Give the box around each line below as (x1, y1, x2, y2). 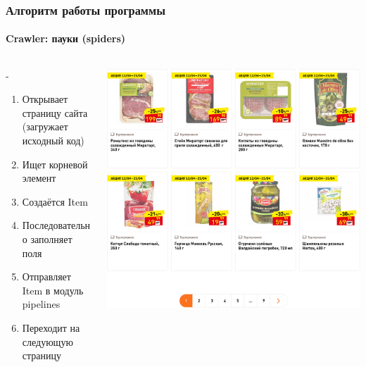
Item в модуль (22, 282, 84, 297)
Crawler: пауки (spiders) (6, 31, 126, 46)
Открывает (22, 92, 68, 106)
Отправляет (22, 269, 71, 284)
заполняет (30, 231, 72, 246)
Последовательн (22, 218, 91, 232)
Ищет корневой (22, 156, 88, 171)
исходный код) (22, 133, 84, 148)
